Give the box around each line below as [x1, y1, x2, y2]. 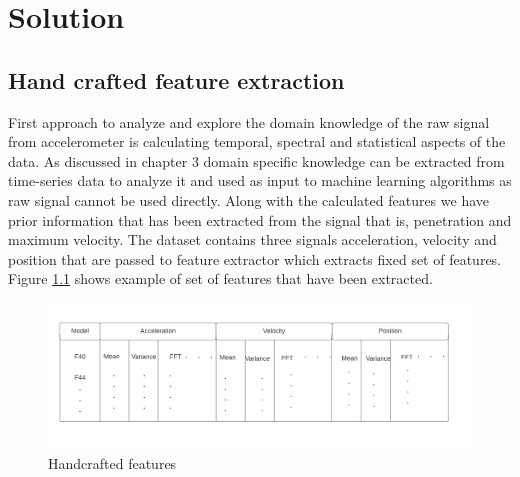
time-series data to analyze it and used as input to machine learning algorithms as [8, 170, 512, 191]
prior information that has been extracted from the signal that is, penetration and [8, 209, 512, 230]
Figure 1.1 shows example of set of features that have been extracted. [8, 268, 433, 289]
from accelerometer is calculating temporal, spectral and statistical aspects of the [8, 131, 506, 152]
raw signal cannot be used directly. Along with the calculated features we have [8, 189, 489, 210]
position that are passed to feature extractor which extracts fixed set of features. [8, 248, 502, 269]
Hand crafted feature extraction [8, 64, 345, 95]
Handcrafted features [48, 452, 177, 473]
